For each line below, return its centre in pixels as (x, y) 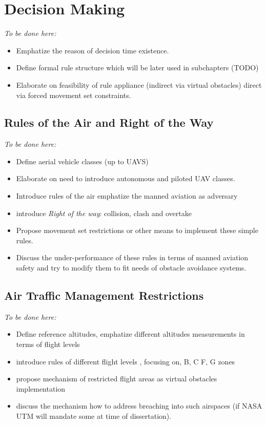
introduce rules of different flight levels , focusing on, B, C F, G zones (126, 361)
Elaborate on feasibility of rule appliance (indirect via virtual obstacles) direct (139, 84)
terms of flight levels (48, 344)
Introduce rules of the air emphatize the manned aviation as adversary (127, 196)
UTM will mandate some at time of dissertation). (94, 416)
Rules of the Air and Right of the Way (109, 122)
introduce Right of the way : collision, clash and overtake (104, 213)
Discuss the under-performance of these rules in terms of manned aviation (132, 257)
